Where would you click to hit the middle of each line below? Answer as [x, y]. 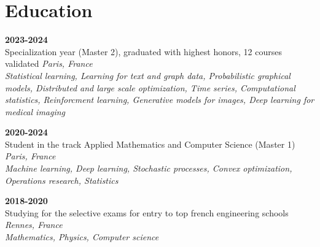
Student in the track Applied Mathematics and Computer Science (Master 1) [150, 144]
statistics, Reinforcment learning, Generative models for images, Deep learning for [160, 100]
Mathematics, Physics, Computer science [82, 237]
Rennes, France [34, 225]
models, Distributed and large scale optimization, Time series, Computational [150, 87]
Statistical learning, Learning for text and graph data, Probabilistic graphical [148, 75]
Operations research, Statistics [62, 180]
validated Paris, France [49, 63]
